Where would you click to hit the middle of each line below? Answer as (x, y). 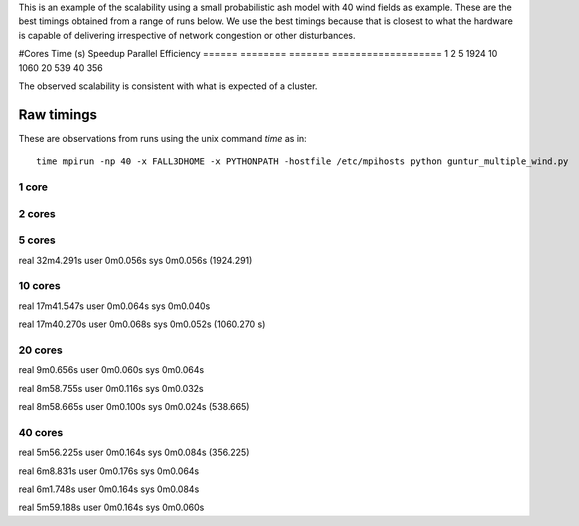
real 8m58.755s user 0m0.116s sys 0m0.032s (111, 388)
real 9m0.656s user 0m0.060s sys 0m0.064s (111, 370)
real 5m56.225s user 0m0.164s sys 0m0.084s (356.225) (134, 452)
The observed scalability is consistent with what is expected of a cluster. (168, 86)
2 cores (37, 213)
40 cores (41, 432)
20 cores (41, 350)
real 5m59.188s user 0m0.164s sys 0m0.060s (111, 507)
